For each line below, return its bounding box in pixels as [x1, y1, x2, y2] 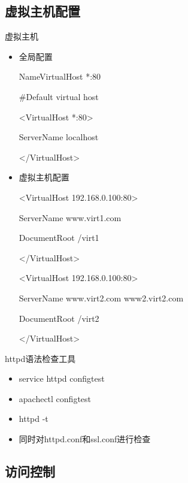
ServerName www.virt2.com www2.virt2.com [19, 291, 184, 304]
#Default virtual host [19, 90, 99, 102]
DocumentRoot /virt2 [19, 312, 99, 324]
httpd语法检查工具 [5, 352, 76, 364]
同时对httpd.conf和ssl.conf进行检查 [19, 433, 151, 445]
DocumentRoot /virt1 [19, 231, 99, 244]
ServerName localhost [19, 131, 99, 143]
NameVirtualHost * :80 [19, 70, 101, 83]
